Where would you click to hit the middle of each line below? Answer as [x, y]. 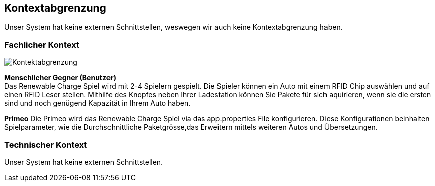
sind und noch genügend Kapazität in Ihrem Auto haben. [97, 103]
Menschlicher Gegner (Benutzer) [60, 78]
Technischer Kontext [46, 145]
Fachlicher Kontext [42, 45]
